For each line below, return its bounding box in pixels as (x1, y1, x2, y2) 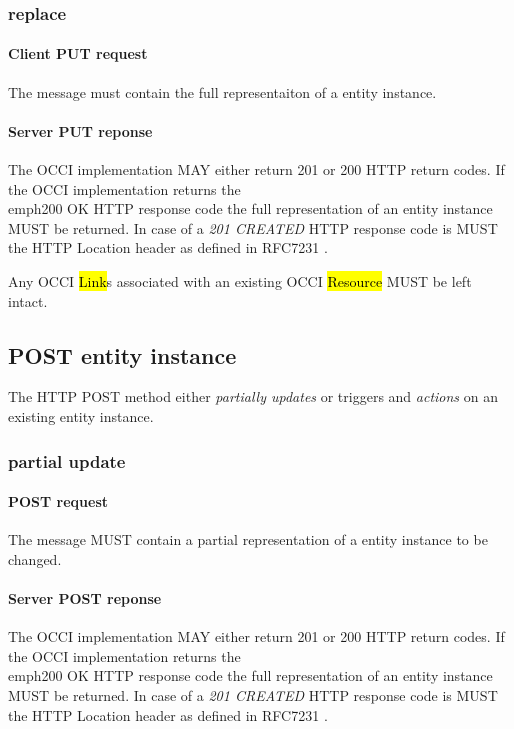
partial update (8, 448, 126, 473)
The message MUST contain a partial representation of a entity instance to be (8, 529, 488, 550)
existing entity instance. (8, 405, 154, 426)
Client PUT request (8, 43, 148, 64)
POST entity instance (8, 339, 237, 370)
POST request (8, 491, 109, 512)
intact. (8, 290, 48, 311)
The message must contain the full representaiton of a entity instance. (8, 81, 437, 102)
